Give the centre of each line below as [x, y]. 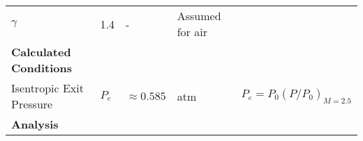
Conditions [42, 68]
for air [192, 32]
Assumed [199, 16]
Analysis [35, 124]
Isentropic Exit [47, 88]
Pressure [32, 104]
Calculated [41, 52]
